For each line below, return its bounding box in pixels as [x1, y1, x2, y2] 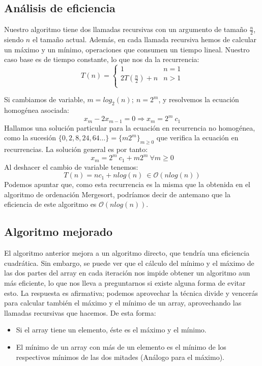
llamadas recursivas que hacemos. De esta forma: [4, 307, 156, 318]
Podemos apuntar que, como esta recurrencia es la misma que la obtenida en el [4, 179, 250, 190]
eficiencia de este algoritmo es [4, 199, 97, 209]
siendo [4, 34, 24, 45]
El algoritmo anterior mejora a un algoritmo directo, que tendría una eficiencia [4, 248, 250, 258]
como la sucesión [4, 132, 56, 143]
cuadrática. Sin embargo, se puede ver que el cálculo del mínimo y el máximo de [4, 257, 254, 268]
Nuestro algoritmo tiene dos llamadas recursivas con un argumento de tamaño [4, 24, 247, 35]
